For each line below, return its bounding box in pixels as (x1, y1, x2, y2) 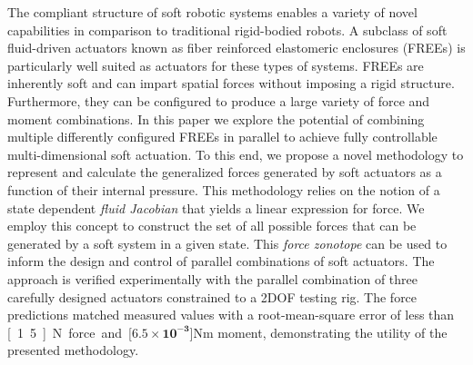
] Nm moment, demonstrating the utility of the (189, 322, 448, 341)
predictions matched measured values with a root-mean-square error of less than (7, 305, 455, 324)
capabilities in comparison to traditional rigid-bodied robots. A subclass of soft (7, 20, 448, 39)
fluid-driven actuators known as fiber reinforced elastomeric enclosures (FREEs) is (7, 38, 466, 57)
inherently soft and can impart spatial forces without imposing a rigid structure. (7, 74, 455, 93)
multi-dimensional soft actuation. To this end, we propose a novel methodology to (7, 144, 464, 163)
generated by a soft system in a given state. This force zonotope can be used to (7, 233, 448, 252)
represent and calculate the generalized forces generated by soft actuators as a (7, 163, 442, 182)
